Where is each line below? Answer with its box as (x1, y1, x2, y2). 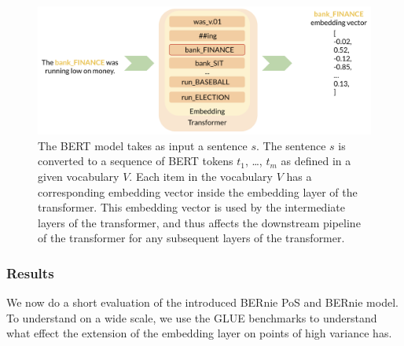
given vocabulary (38, 167, 119, 184)
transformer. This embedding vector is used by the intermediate (38, 199, 345, 215)
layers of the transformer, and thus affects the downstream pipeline (38, 214, 361, 230)
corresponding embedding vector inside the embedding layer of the (38, 183, 358, 200)
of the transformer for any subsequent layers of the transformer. (38, 230, 345, 246)
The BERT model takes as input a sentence (38, 137, 248, 153)
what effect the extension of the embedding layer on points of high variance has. (6, 325, 392, 341)
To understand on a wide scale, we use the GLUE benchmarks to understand (6, 309, 377, 326)
